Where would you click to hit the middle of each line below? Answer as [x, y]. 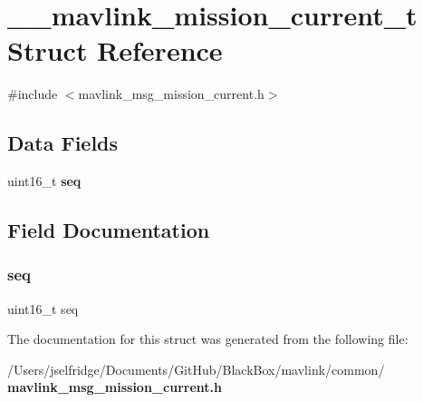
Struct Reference [115, 50]
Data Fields [63, 143]
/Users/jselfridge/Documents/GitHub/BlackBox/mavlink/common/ [196, 369]
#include [33, 94]
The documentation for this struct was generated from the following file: [208, 339]
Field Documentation [109, 230]
